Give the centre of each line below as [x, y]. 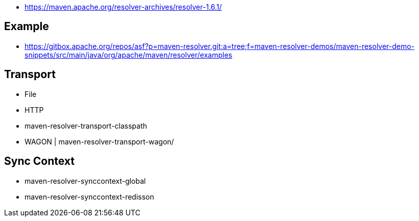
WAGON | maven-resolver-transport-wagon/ [99, 141]
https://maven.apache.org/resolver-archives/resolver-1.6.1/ [123, 7]
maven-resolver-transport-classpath [86, 126]
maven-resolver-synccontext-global [85, 181]
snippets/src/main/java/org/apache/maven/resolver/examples [129, 55]
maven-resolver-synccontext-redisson [89, 197]
